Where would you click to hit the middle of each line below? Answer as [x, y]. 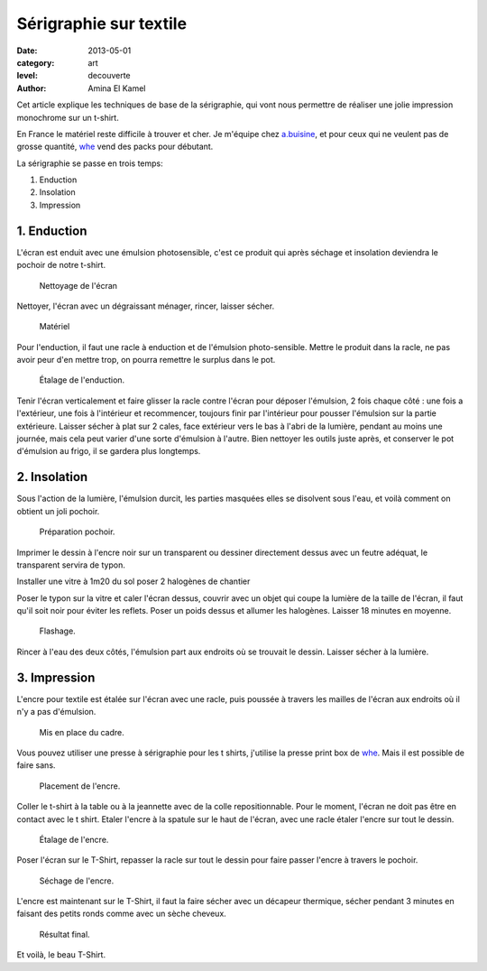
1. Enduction [52, 231]
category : [36, 62]
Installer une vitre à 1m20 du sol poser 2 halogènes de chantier [133, 581]
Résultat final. [64, 934]
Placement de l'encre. [80, 786]
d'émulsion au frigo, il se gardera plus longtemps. [109, 451]
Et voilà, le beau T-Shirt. [61, 955]
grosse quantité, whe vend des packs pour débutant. [115, 147]
